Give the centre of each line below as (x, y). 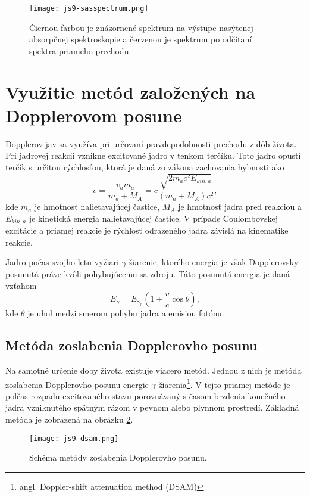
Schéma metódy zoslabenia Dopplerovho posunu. (118, 457)
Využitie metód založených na (131, 91)
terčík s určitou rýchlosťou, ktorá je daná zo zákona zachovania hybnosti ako (145, 167)
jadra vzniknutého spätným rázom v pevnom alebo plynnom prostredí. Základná (152, 407)
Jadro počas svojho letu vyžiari (62, 262)
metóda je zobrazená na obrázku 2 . (69, 419)
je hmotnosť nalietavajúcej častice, (97, 206)
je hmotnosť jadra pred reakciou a (240, 206)
